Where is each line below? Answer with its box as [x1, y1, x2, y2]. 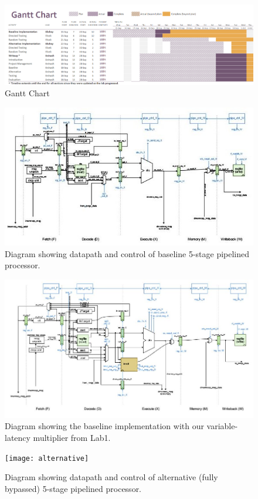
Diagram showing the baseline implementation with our [5, 420, 204, 432]
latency [5, 431, 30, 443]
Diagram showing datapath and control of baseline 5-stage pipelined [5, 247, 250, 259]
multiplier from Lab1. [33, 431, 111, 443]
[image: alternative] [5, 454, 89, 463]
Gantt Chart [5, 87, 50, 99]
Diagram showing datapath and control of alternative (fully [5, 471, 218, 483]
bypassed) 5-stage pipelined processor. [5, 482, 142, 494]
